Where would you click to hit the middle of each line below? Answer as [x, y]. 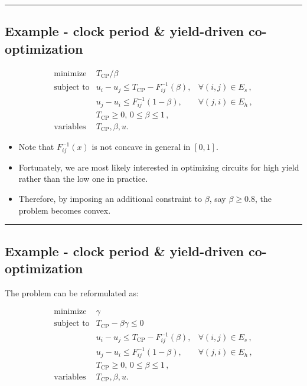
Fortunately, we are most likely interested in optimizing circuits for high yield [159, 167]
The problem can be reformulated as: [72, 292]
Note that [36, 147]
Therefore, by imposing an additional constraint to [110, 199]
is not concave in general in [141, 147]
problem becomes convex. [65, 210]
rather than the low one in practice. [83, 179]
